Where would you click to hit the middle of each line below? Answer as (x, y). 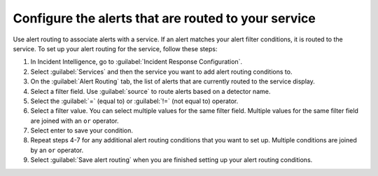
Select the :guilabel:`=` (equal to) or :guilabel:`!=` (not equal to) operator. (134, 101)
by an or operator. (57, 150)
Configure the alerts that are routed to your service (164, 18)
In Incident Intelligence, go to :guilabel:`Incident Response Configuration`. (136, 62)
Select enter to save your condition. (82, 130)
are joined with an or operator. (75, 121)
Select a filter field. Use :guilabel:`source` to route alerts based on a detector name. (150, 91)
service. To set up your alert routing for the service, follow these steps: (115, 48)
